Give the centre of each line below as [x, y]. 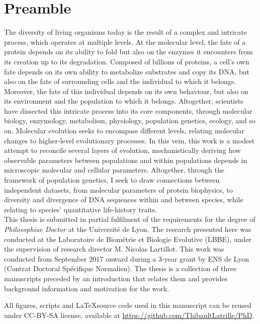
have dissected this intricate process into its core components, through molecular [128, 110]
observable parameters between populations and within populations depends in [126, 160]
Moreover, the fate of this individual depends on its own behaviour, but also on [126, 91]
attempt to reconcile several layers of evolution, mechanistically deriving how [122, 150]
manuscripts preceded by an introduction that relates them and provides [116, 278]
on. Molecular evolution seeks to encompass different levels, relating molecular [124, 131]
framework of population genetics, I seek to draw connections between [112, 180]
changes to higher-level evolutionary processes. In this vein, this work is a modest [129, 140]
